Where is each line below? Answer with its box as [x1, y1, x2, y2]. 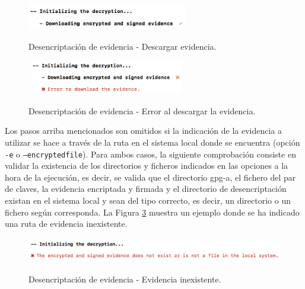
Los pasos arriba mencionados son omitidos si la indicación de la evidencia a [5, 124, 282, 137]
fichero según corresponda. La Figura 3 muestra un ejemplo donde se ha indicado [5, 205, 300, 218]
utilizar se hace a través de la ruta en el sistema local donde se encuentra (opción [5, 136, 300, 148]
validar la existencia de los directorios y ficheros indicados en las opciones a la [5, 159, 288, 172]
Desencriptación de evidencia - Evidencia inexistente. [28, 272, 221, 285]
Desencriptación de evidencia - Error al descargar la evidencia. [28, 104, 256, 117]
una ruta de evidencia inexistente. [5, 217, 128, 230]
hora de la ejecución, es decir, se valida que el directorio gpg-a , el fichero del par [5, 171, 296, 183]
